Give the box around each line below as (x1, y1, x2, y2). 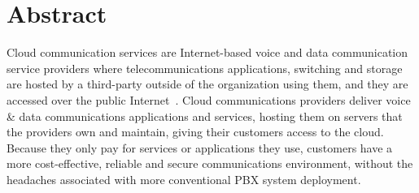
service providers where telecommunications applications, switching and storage (7, 59, 403, 76)
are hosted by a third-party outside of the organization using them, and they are (7, 75, 408, 92)
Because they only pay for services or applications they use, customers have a (7, 139, 393, 156)
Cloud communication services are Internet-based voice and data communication (7, 44, 408, 61)
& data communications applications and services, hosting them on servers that (7, 107, 403, 124)
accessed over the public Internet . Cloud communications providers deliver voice (7, 91, 411, 108)
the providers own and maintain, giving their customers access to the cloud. (7, 123, 384, 140)
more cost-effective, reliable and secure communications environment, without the (7, 155, 413, 172)
